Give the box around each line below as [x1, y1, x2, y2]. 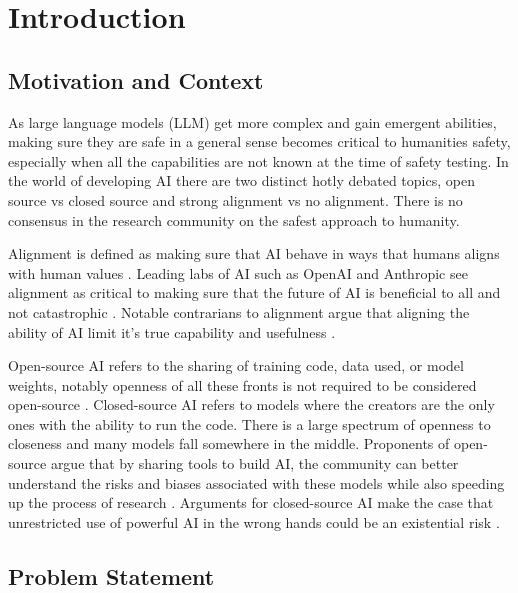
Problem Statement [8, 560, 215, 591]
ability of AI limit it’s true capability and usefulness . [8, 321, 336, 342]
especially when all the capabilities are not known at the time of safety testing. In [8, 150, 509, 171]
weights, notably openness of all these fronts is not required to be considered [8, 374, 477, 395]
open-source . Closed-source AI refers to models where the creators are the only [8, 394, 495, 415]
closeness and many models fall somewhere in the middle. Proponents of [8, 433, 450, 454]
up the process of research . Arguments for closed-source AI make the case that [8, 492, 494, 513]
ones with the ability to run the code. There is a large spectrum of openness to [8, 413, 491, 434]
